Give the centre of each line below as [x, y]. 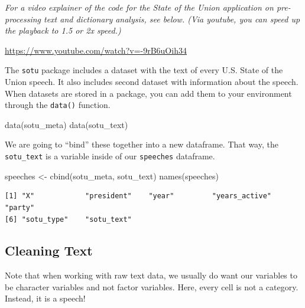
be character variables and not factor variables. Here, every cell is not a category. [152, 286]
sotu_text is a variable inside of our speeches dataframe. [110, 156]
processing [23, 19]
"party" [20, 207]
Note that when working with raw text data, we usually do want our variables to [151, 275]
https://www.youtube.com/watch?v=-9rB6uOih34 [96, 50]
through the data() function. [58, 105]
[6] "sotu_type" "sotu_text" [68, 219]
